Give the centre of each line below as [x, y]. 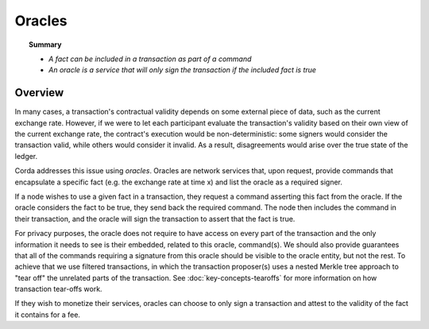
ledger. [26, 156]
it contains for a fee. [48, 315]
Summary [45, 45]
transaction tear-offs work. [58, 289]
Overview [39, 93]
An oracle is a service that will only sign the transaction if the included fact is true [183, 70]
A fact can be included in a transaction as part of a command [150, 59]
